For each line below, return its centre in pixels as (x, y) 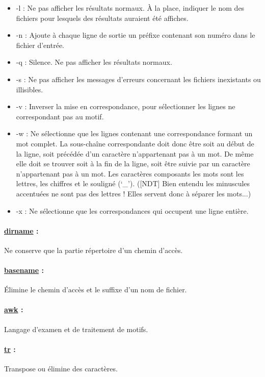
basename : (24, 270)
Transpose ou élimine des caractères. (61, 369)
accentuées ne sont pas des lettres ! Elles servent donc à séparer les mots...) (134, 193)
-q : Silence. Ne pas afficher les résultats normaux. (94, 62)
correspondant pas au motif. (60, 116)
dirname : (21, 230)
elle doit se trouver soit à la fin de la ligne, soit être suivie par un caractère (133, 164)
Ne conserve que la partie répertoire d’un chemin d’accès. (94, 250)
